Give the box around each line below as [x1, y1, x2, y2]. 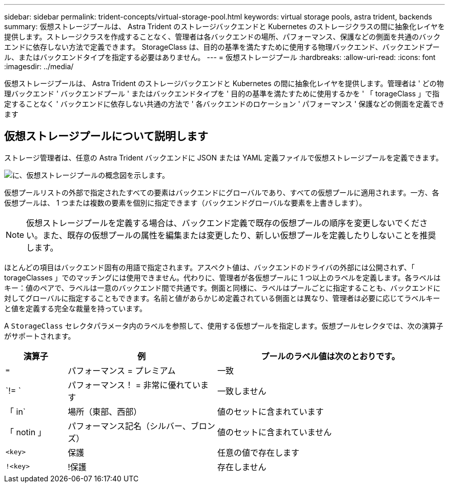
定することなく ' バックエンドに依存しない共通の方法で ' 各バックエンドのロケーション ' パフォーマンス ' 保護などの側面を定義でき [4, 99, 445, 108]
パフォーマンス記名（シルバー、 [68, 420, 191, 431]
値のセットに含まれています [217, 406, 324, 417]
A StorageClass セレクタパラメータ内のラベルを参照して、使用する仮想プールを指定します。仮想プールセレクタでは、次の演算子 [4, 321, 443, 330]
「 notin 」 [6, 427, 46, 437]
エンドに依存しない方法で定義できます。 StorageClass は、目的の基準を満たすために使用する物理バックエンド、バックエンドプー [4, 43, 440, 51]
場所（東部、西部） [68, 406, 142, 417]
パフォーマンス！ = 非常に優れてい [68, 379, 201, 390]
